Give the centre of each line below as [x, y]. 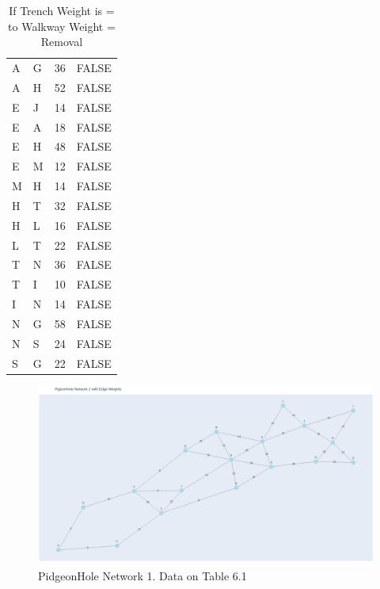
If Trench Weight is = [62, 10]
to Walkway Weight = [62, 26]
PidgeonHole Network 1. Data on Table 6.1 [142, 576]
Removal [62, 42]
